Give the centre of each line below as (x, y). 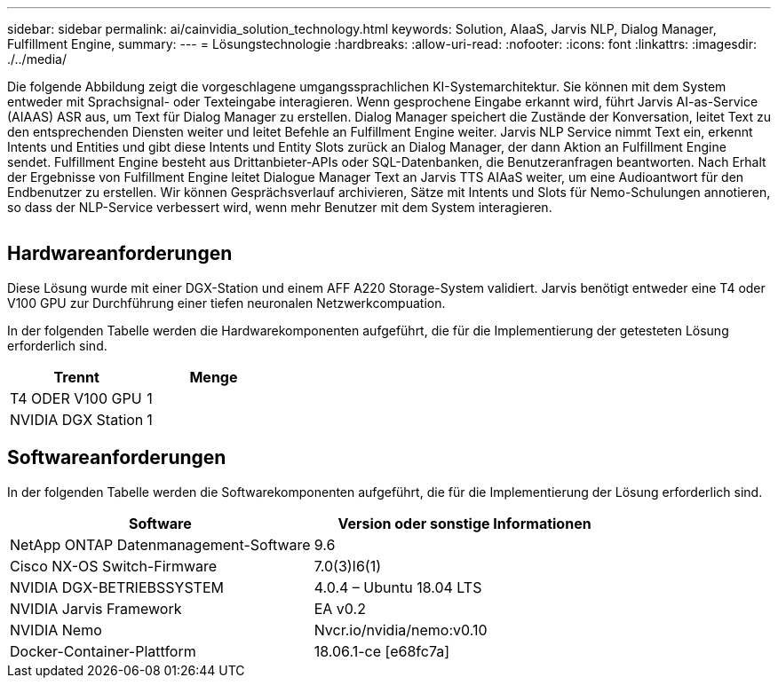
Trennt (76, 377)
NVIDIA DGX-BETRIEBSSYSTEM (117, 587)
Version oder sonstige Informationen (464, 523)
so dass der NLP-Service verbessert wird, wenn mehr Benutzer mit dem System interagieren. (280, 207)
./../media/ (37, 59)
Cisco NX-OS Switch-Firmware (114, 566)
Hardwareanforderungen (120, 254)
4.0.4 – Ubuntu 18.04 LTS (398, 587)
